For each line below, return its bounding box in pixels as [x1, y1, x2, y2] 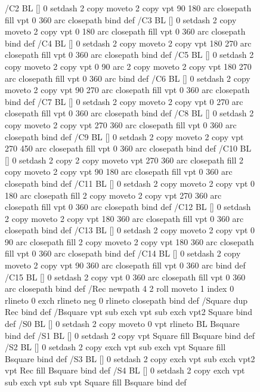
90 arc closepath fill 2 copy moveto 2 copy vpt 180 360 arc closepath [5, 235, 254, 248]
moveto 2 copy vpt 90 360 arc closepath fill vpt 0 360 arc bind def [5, 259, 246, 271]
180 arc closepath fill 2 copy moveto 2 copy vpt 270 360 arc [5, 189, 222, 201]
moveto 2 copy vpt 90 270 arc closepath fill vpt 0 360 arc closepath [5, 84, 250, 96]
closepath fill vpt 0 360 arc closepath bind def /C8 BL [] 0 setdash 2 [5, 107, 254, 119]
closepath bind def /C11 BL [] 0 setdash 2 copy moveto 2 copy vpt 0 [5, 177, 255, 189]
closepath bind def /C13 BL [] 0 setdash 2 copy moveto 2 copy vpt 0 [5, 224, 255, 236]
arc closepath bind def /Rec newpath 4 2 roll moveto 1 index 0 [5, 282, 234, 295]
